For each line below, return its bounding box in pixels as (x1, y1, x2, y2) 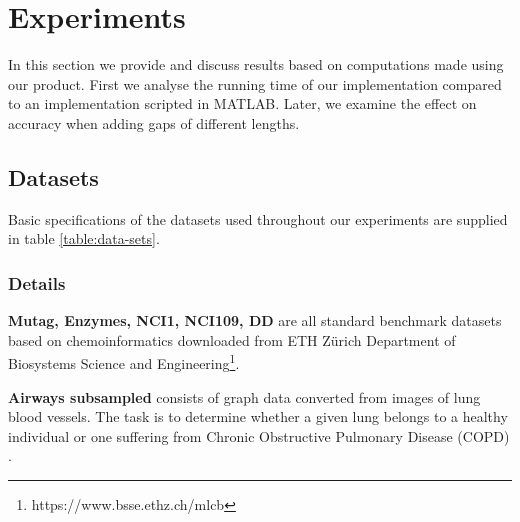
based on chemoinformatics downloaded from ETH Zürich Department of (8, 329, 456, 350)
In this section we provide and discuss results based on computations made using (8, 54, 504, 75)
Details (8, 270, 66, 295)
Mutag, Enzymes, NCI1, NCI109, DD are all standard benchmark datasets (8, 310, 502, 331)
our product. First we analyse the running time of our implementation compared (8, 73, 502, 94)
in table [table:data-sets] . (8, 228, 160, 249)
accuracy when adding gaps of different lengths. (8, 112, 300, 133)
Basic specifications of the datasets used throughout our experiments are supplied (8, 208, 508, 229)
